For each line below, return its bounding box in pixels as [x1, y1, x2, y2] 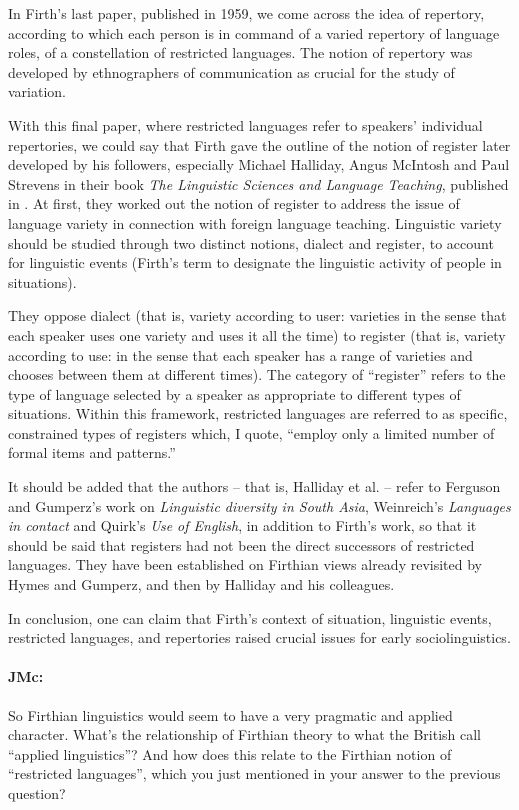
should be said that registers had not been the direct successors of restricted [8, 534, 475, 555]
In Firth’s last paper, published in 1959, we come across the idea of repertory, [8, 3, 485, 23]
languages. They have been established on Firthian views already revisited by [8, 554, 482, 575]
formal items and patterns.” [8, 442, 176, 463]
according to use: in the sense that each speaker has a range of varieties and [8, 344, 473, 365]
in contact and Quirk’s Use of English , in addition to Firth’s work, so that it [8, 515, 477, 536]
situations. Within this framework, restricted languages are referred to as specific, [8, 403, 508, 424]
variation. [8, 81, 67, 102]
